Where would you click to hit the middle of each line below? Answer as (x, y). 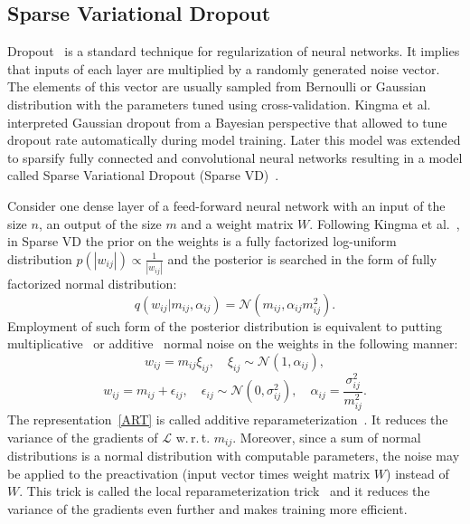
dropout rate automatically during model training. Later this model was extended (234, 140)
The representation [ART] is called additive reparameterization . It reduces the (228, 419)
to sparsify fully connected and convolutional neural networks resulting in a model (235, 157)
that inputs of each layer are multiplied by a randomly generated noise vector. (224, 68)
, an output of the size (100, 223)
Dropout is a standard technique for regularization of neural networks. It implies (234, 51)
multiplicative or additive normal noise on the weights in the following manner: (233, 343)
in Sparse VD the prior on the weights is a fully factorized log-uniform (202, 241)
